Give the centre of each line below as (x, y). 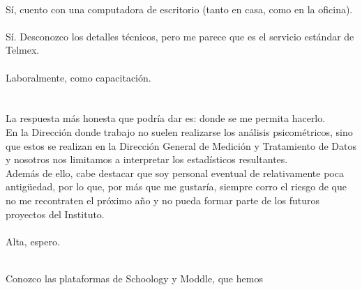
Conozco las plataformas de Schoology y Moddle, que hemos (134, 278)
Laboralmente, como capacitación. (78, 77)
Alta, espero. (33, 241)
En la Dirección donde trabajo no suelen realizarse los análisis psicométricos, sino (179, 131)
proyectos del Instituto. (55, 214)
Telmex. (23, 50)
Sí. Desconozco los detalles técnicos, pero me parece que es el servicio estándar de (180, 36)
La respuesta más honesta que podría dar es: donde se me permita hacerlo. (166, 118)
